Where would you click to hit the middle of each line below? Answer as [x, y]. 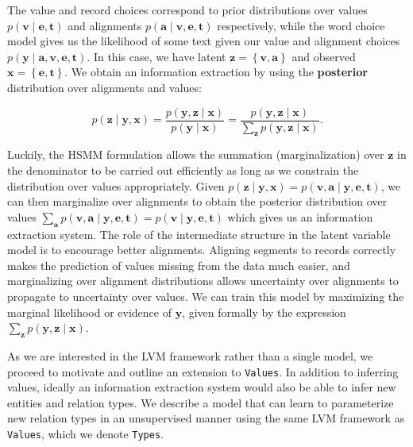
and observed [324, 56]
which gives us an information [300, 216]
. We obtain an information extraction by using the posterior [216, 72]
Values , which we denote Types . [85, 433]
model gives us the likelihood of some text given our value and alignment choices [204, 41]
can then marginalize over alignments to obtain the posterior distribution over [197, 201]
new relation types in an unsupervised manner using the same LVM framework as [206, 418]
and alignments [105, 25]
